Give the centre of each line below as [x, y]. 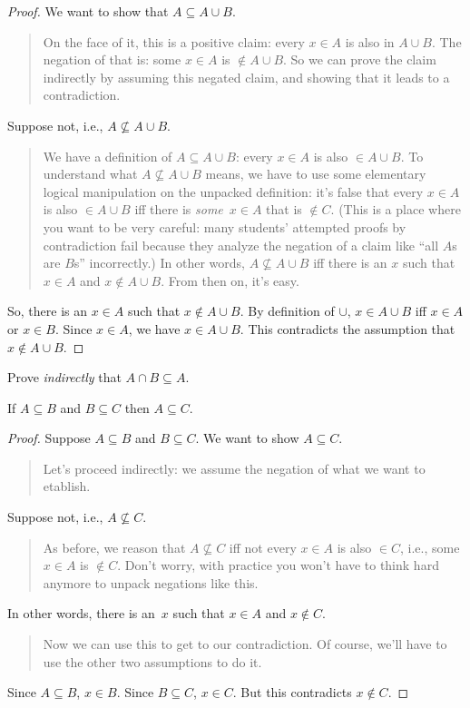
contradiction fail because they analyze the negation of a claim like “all [241, 245]
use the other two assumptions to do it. [152, 661]
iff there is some [179, 209]
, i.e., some [430, 547]
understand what [90, 174]
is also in [370, 41]
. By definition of [287, 311]
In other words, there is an [81, 613]
